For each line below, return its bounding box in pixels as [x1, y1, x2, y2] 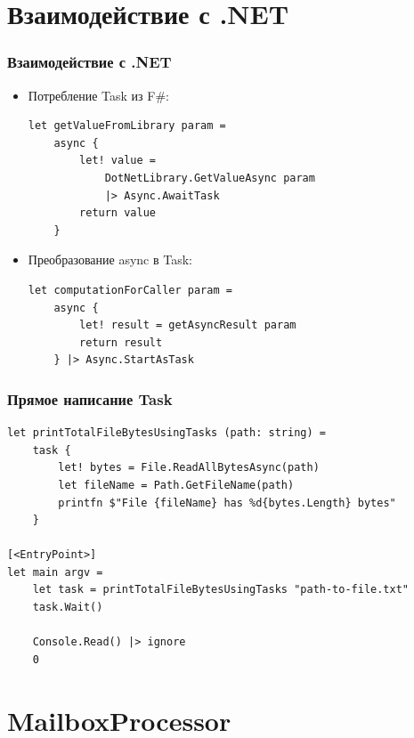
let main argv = [7, 565, 103, 579]
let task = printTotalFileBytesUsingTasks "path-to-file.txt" [32, 583, 410, 596]
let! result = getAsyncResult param [79, 319, 296, 332]
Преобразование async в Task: [28, 250, 192, 269]
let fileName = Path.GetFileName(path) [58, 478, 295, 491]
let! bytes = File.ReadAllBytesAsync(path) [58, 461, 320, 474]
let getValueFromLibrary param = [28, 119, 226, 133]
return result [79, 336, 163, 349]
